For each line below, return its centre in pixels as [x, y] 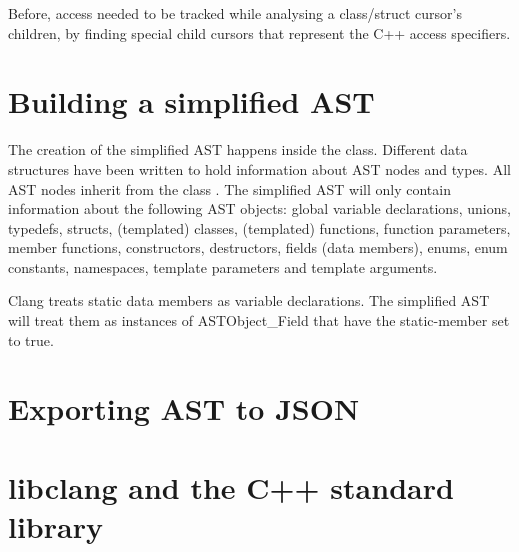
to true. [31, 339]
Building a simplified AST [191, 101]
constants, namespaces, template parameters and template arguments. [223, 266]
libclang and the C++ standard [231, 486]
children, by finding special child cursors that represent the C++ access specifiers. [259, 32]
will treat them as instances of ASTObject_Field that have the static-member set [259, 320]
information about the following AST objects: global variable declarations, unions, [259, 208]
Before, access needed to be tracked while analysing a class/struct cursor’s [235, 13]
